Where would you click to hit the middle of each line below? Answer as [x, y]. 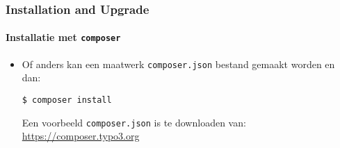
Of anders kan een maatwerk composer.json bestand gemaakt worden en [178, 64]
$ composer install [67, 100]
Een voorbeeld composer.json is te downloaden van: [134, 122]
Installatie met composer [63, 37]
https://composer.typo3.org [81, 136]
